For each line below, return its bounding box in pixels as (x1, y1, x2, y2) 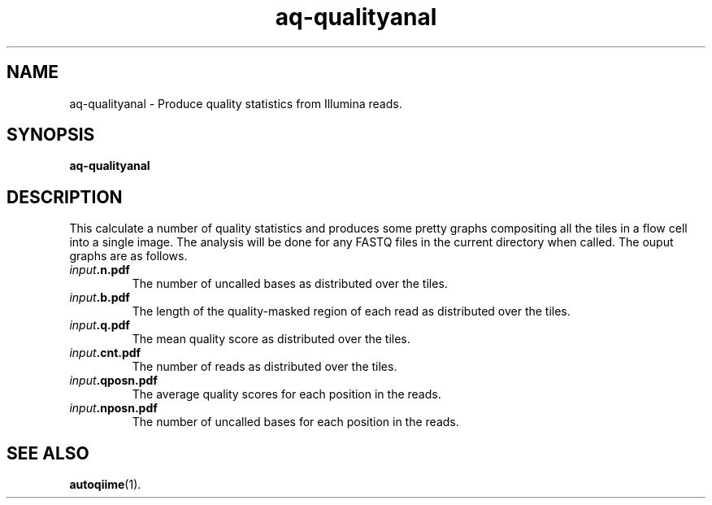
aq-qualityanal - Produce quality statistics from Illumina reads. (69, 96, 402, 111)
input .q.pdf (69, 318, 130, 333)
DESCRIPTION (7, 186, 123, 207)
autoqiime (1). (69, 477, 141, 492)
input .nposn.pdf (69, 401, 158, 416)
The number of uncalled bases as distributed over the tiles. (132, 276, 448, 291)
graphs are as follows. (69, 249, 188, 263)
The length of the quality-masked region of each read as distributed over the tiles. (132, 304, 571, 319)
